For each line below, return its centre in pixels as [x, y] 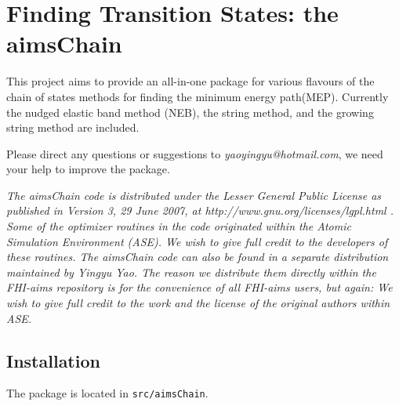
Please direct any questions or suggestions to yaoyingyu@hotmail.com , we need [195, 153]
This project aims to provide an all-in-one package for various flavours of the [190, 81]
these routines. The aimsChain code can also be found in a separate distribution [198, 257]
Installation [53, 360]
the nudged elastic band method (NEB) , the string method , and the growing [190, 112]
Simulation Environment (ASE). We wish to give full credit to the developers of [197, 241]
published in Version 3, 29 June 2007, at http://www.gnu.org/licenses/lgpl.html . [200, 210]
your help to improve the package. [88, 169]
